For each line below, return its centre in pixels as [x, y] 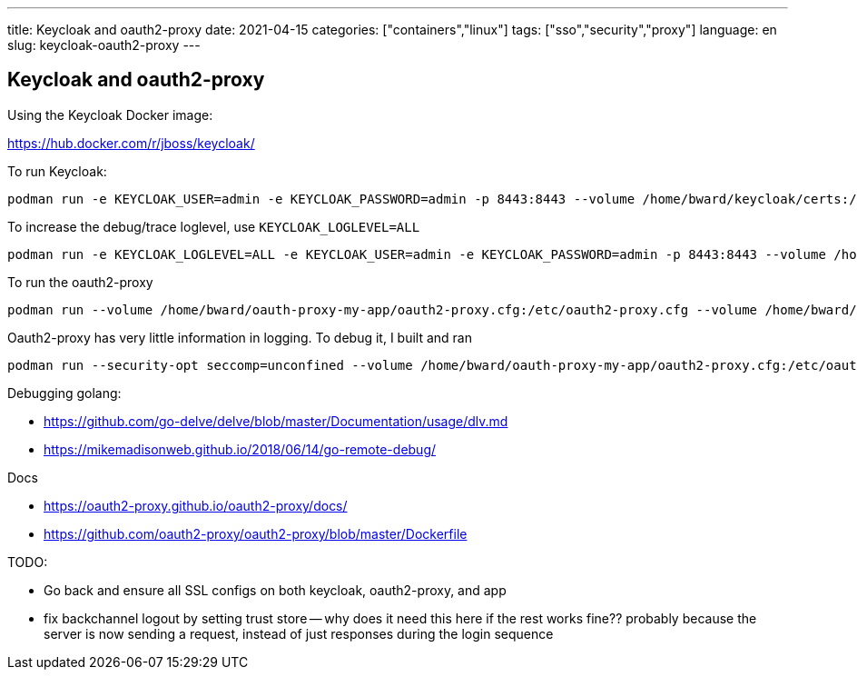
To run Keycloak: [57, 171]
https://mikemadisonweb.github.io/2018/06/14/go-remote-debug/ [240, 449]
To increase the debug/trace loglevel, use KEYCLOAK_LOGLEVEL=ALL [214, 226]
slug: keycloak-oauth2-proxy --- [104, 45]
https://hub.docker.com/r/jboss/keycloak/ [131, 143]
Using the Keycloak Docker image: [110, 114]
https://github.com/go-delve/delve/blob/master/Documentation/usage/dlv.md [276, 421]
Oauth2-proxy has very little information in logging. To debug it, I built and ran [240, 337]
